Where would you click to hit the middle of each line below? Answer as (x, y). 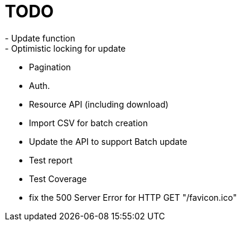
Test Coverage (58, 179)
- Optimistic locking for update (65, 48)
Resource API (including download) (99, 104)
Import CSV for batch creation (89, 123)
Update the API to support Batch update (108, 141)
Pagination (50, 67)
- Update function (40, 38)
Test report (51, 160)
